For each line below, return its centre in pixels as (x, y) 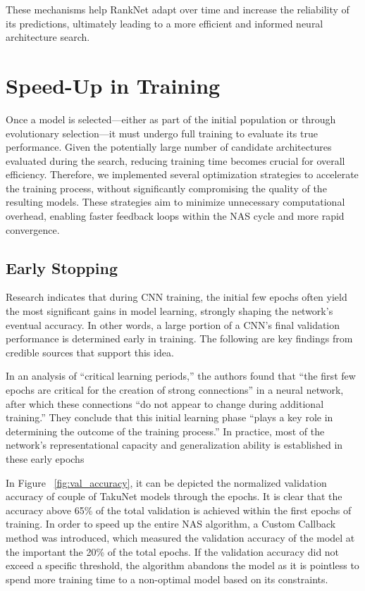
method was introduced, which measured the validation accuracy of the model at (180, 537)
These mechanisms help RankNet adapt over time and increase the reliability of (178, 9)
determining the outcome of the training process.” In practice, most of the (165, 431)
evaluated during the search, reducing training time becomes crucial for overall (175, 160)
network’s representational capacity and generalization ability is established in (174, 445)
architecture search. (48, 37)
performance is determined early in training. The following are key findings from (179, 338)
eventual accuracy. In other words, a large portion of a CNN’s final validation (173, 324)
